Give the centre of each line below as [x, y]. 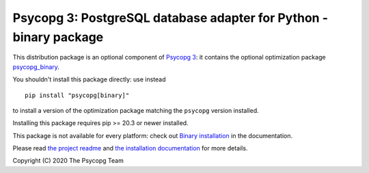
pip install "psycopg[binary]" [77, 95]
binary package [58, 37]
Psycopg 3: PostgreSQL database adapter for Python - [170, 18]
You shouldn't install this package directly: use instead [90, 79]
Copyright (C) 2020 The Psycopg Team [68, 161]
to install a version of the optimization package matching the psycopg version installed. [136, 110]
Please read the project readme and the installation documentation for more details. [130, 148]
